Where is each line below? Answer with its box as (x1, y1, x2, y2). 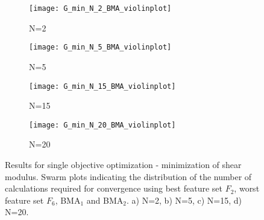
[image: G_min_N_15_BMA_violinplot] (29, 82, 176, 91)
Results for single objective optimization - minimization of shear (5, 158, 242, 170)
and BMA (86, 193, 124, 206)
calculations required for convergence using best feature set (5, 182, 222, 195)
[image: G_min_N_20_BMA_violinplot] (29, 120, 176, 129)
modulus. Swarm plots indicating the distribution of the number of (5, 170, 252, 183)
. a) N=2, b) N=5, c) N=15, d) (126, 193, 242, 206)
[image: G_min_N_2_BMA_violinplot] (29, 4, 172, 13)
